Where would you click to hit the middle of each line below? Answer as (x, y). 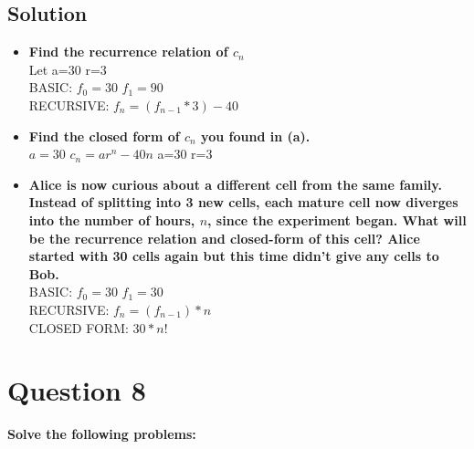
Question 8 (77, 390)
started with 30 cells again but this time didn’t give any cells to (234, 256)
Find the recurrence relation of (128, 52)
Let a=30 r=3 (68, 69)
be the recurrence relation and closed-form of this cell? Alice (224, 238)
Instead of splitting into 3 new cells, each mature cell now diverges (243, 202)
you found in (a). (256, 136)
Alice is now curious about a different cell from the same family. (235, 184)
